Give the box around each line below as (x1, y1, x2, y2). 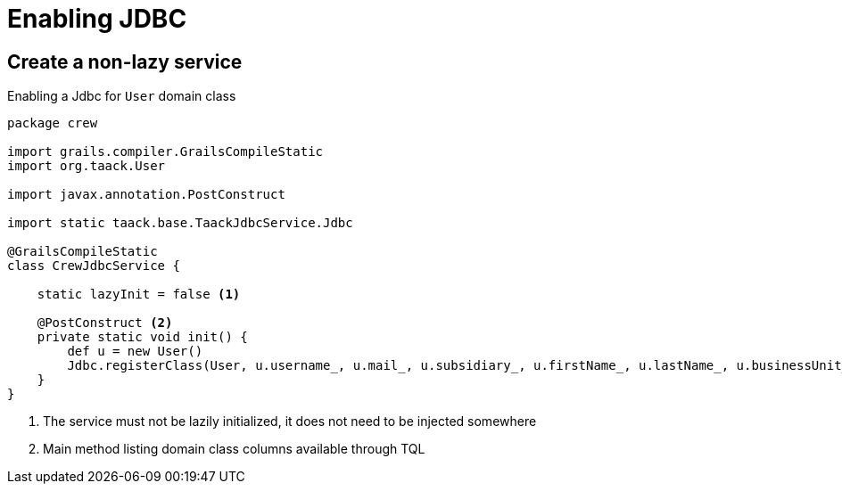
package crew (7, 116, 98, 131)
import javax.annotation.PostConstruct (7, 187, 285, 202)
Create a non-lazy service (7, 50, 243, 73)
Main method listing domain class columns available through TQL (43, 441, 425, 457)
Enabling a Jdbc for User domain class (7, 88, 236, 104)
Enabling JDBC (7, 4, 187, 34)
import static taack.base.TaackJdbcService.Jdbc (7, 216, 353, 231)
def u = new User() (67, 344, 203, 359)
